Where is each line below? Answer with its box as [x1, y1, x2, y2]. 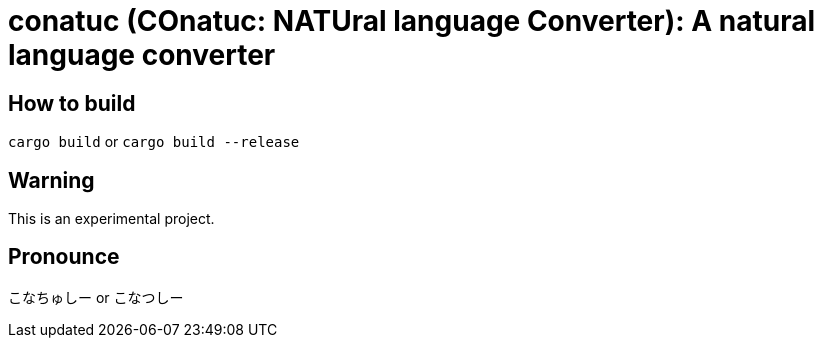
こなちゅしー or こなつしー [8, 288, 184, 306]
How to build [8, 90, 136, 116]
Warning [8, 167, 95, 193]
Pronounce [8, 244, 120, 270]
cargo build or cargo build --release [8, 133, 300, 151]
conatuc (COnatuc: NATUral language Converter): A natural [8, 4, 816, 38]
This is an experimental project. [8, 210, 215, 228]
